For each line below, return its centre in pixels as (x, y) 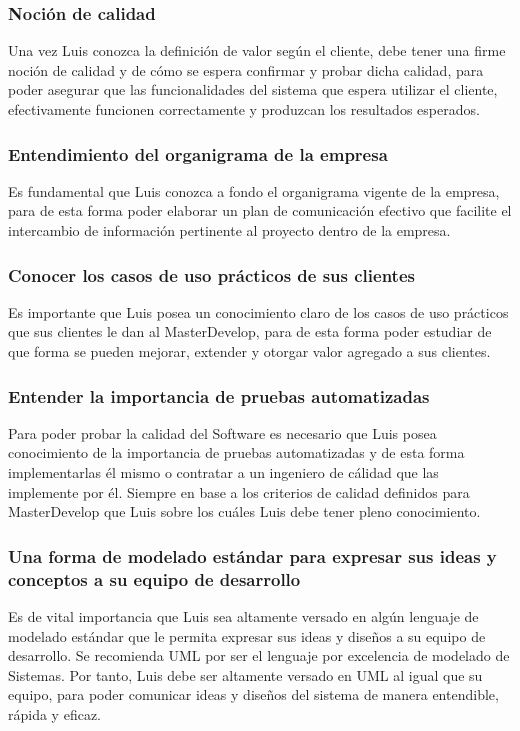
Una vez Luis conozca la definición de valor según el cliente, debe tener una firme (257, 50)
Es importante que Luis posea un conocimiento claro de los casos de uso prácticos (258, 311)
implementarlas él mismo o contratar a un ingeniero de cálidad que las (223, 472)
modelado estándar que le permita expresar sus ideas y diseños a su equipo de (247, 635)
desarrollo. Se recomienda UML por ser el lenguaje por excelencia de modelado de (259, 655)
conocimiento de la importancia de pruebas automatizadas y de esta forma (236, 452)
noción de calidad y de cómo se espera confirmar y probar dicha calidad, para (246, 69)
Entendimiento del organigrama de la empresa (198, 153)
